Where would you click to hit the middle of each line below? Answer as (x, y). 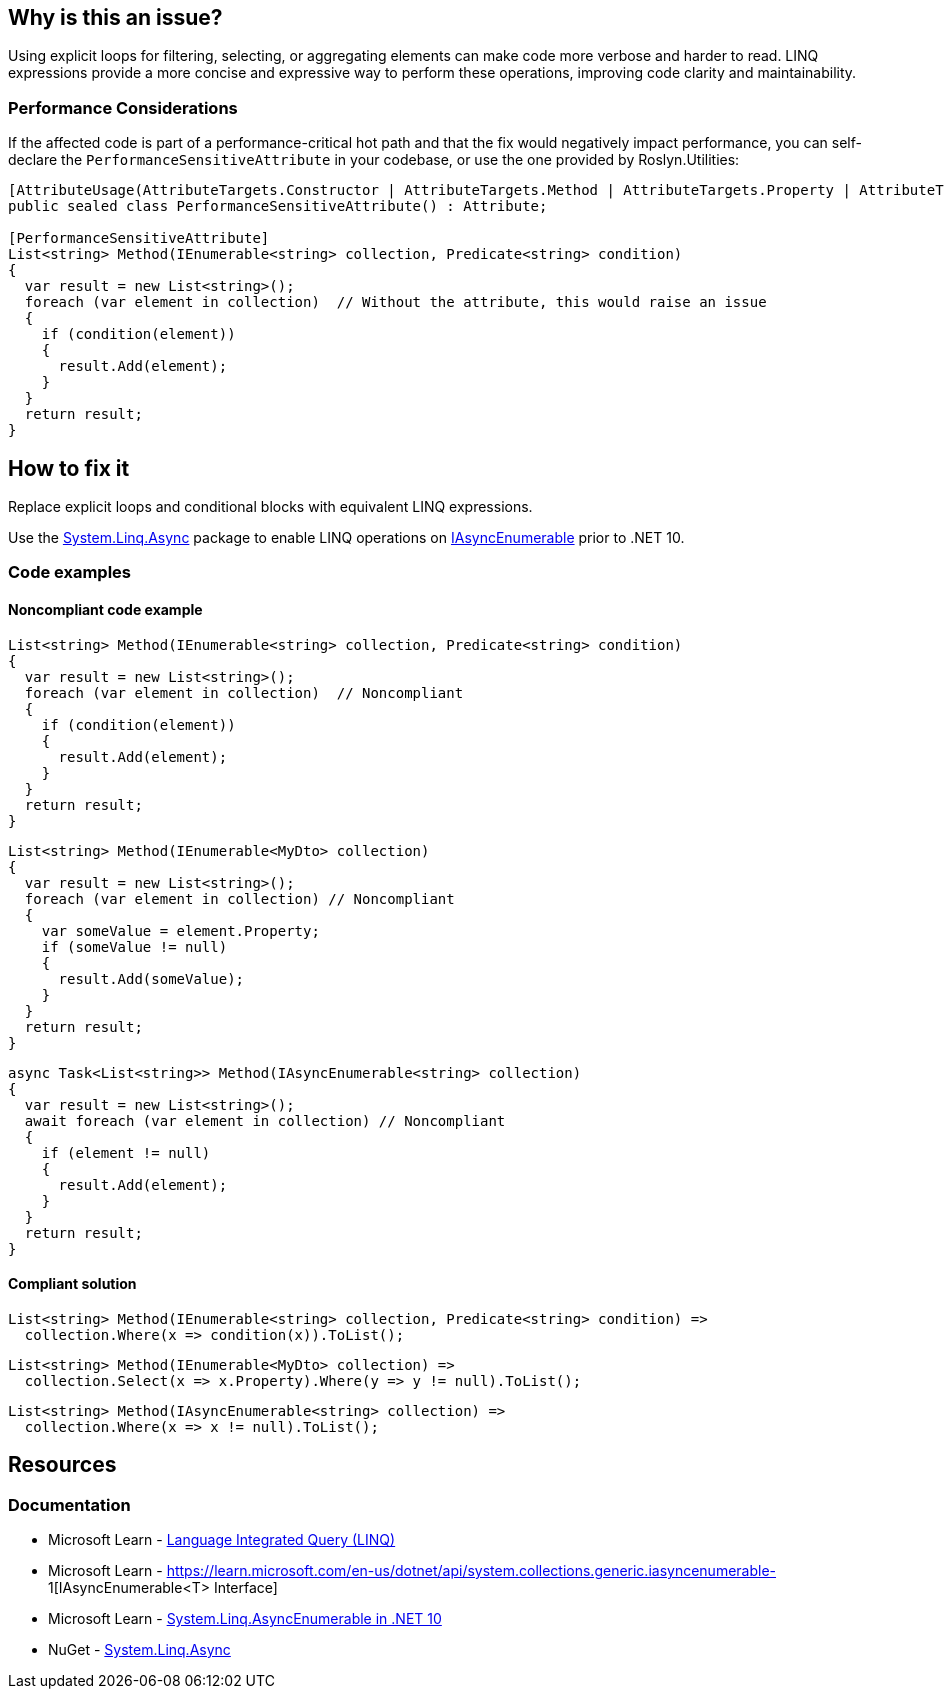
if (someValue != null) (134, 946)
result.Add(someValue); (151, 978)
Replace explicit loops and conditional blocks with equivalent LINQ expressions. (270, 507)
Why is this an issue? (115, 17)
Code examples (70, 572)
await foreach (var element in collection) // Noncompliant (265, 1120)
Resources (62, 1465)
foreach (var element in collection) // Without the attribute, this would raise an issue (395, 302)
